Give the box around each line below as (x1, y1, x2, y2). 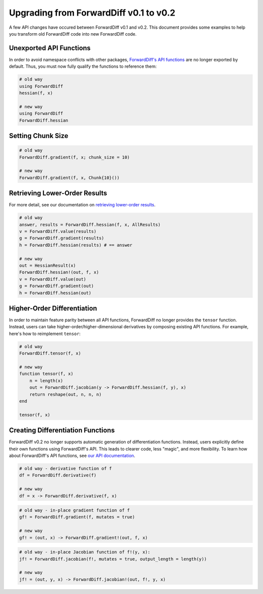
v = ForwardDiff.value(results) (19, 228, 97, 234)
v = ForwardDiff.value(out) (19, 276, 86, 282)
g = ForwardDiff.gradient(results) (19, 236, 104, 241)
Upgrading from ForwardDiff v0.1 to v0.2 (9, 7, 175, 18)
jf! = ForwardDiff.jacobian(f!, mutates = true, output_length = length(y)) (19, 556, 207, 562)
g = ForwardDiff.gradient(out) (19, 283, 94, 289)
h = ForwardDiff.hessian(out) (19, 290, 92, 296)
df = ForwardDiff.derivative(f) (19, 473, 97, 478)
